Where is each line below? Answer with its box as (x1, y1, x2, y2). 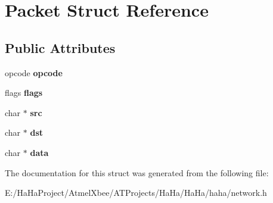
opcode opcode (5, 66, 63, 79)
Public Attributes (5, 38, 116, 57)
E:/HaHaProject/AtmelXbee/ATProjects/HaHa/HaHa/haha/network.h (5, 186, 267, 199)
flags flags (5, 86, 43, 99)
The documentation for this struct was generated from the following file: (5, 166, 269, 179)
